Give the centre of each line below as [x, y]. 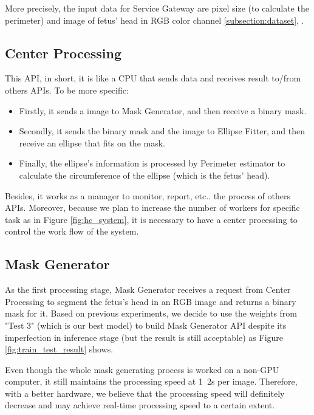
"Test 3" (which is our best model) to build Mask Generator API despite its [146, 325]
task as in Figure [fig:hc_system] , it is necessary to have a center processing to [151, 219]
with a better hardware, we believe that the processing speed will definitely [145, 393]
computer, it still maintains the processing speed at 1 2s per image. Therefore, [151, 381]
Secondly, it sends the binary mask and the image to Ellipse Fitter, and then [162, 131]
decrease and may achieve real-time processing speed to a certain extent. [140, 405]
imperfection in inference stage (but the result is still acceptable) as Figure [144, 337]
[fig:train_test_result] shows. [59, 349]
